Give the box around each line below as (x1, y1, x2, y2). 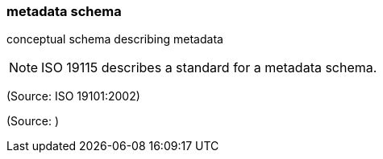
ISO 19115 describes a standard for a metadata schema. (41, 59, 377, 76)
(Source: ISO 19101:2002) (6, 89, 140, 104)
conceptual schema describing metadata (6, 32, 223, 47)
